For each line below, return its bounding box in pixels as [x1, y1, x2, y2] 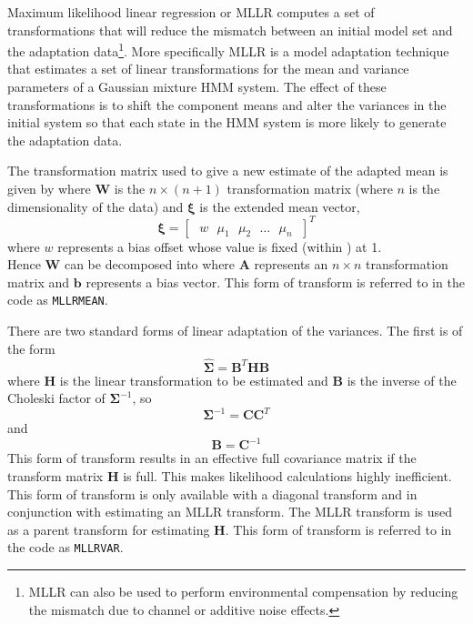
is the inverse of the [347, 370, 457, 389]
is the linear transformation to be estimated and [59, 370, 328, 389]
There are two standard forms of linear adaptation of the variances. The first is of [7, 321, 463, 340]
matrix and [7, 272, 70, 291]
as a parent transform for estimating [7, 519, 210, 538]
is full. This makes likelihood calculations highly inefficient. [123, 466, 452, 485]
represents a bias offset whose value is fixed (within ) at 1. [57, 237, 382, 256]
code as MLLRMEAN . [7, 290, 108, 309]
